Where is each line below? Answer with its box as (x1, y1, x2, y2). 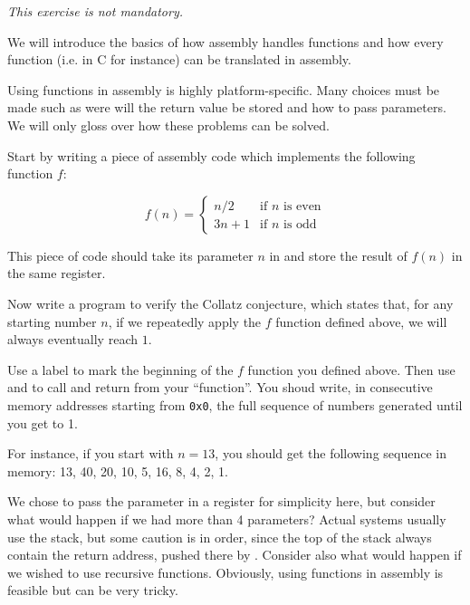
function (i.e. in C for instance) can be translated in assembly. (7, 50, 351, 69)
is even (283, 200, 321, 214)
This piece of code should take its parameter (7, 245, 254, 264)
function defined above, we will (275, 312, 447, 331)
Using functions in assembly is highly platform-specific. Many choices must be (7, 80, 440, 99)
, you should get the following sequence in (215, 444, 446, 463)
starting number (7, 312, 97, 331)
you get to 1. (7, 413, 78, 432)
